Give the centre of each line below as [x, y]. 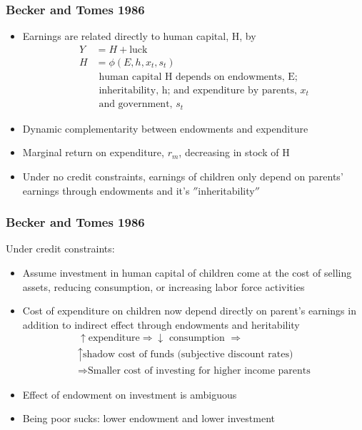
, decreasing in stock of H [234, 152]
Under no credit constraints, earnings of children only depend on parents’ [183, 176]
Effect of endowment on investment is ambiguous [130, 394]
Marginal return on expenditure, [93, 152]
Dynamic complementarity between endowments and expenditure [165, 128]
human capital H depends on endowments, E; [198, 77]
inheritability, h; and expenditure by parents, [198, 90]
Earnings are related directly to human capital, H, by [139, 36]
